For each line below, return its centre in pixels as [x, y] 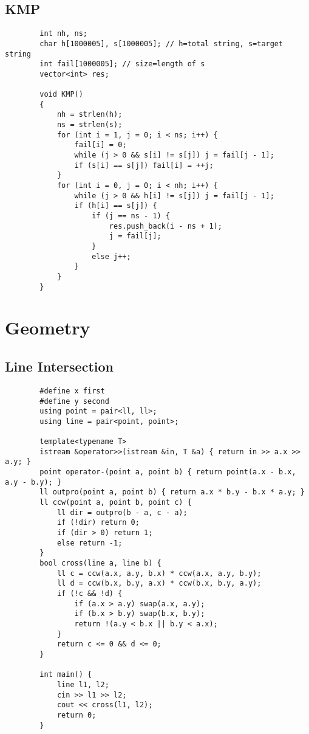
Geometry [48, 327]
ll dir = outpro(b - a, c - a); [122, 512]
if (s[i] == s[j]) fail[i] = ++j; [144, 165]
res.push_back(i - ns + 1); [165, 226]
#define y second [74, 401]
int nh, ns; [64, 34]
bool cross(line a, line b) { [100, 563]
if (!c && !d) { [90, 593]
